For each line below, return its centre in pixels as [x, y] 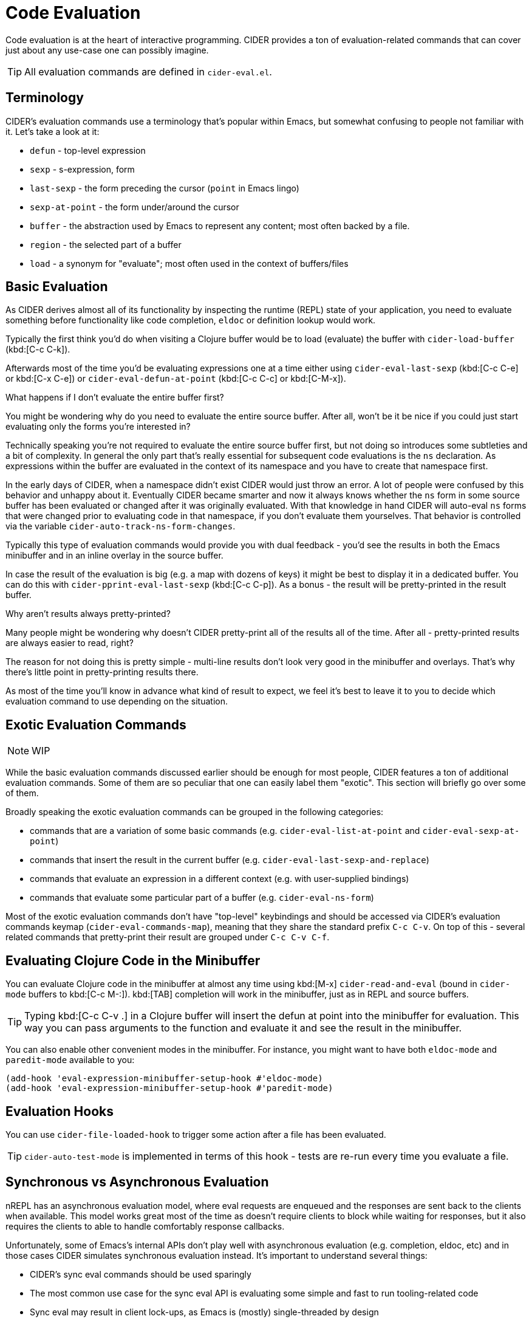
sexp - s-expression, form [82, 169]
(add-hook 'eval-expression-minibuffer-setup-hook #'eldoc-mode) [164, 1079]
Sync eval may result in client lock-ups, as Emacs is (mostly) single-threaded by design [204, 1312]
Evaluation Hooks [60, 1111]
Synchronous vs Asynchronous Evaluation [137, 1182]
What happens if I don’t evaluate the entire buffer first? [115, 398]
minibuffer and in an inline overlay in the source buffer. [114, 556]
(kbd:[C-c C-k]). [38, 349]
